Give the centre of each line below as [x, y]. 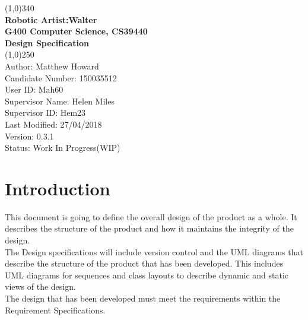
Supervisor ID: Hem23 [45, 113]
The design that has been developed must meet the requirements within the [143, 298]
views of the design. [40, 286]
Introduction [58, 188]
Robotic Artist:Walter [51, 19]
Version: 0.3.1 [29, 136]
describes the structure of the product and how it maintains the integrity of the [150, 228]
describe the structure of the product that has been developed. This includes [144, 263]
